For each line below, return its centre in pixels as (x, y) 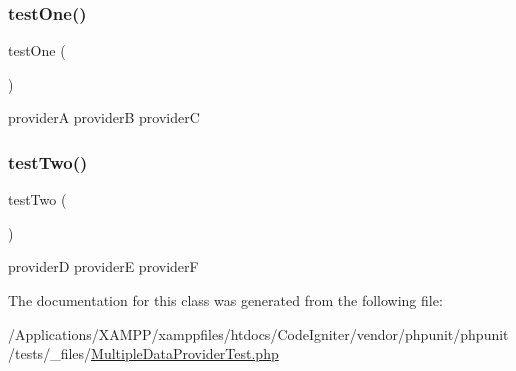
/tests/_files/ (50, 353)
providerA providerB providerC (104, 117)
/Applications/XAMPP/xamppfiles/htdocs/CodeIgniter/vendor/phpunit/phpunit (258, 333)
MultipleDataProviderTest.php (185, 353)
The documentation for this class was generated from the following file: (225, 300)
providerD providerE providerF (103, 266)
